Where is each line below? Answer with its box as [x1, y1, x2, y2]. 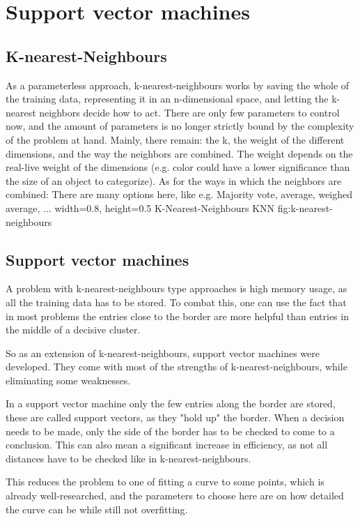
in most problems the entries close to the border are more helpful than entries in [6, 308, 349, 323]
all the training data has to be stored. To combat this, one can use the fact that [6, 294, 347, 309]
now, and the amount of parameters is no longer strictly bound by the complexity [6, 119, 354, 133]
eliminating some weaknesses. [6, 372, 131, 387]
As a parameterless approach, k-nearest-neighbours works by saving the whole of [6, 77, 350, 92]
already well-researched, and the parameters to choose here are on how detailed [6, 488, 344, 503]
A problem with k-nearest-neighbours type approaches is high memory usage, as [6, 281, 347, 296]
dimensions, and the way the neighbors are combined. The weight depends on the [6, 146, 353, 160]
